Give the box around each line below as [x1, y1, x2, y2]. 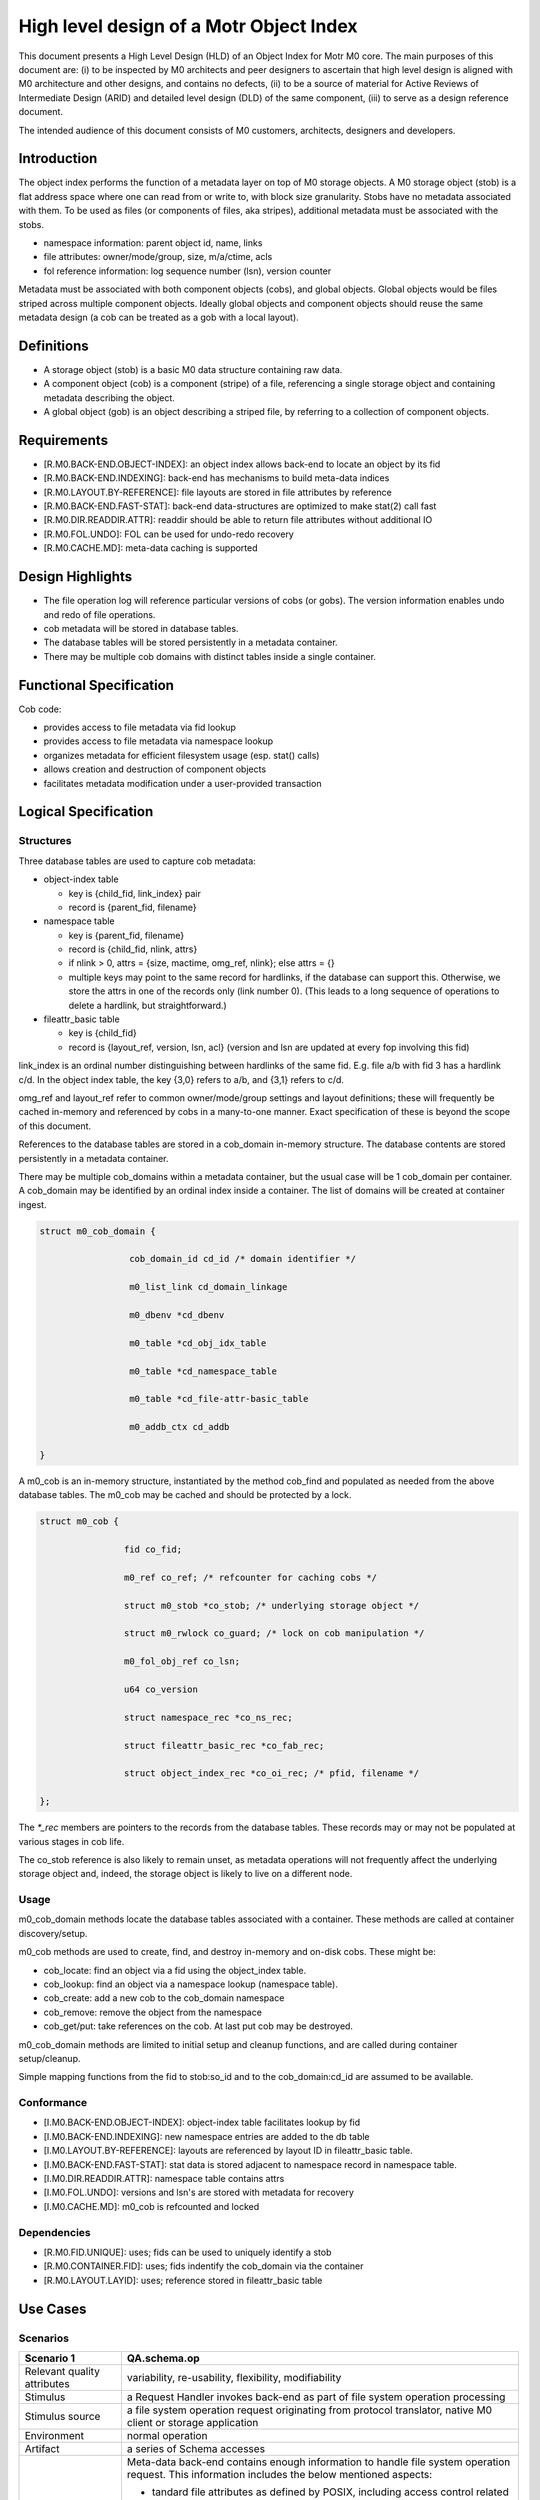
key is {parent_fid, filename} [68, 929, 185, 941]
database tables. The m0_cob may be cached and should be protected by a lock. [18, 1489, 352, 1501]
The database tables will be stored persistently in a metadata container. [43, 636, 339, 649]
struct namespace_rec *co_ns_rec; [123, 1711, 294, 1723]
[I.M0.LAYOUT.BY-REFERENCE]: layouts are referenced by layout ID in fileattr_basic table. [43, 2145, 414, 2157]
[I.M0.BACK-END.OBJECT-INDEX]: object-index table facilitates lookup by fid [43, 2116, 361, 2129]
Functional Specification [18, 676, 175, 694]
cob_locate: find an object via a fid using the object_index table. [43, 1964, 307, 1976]
